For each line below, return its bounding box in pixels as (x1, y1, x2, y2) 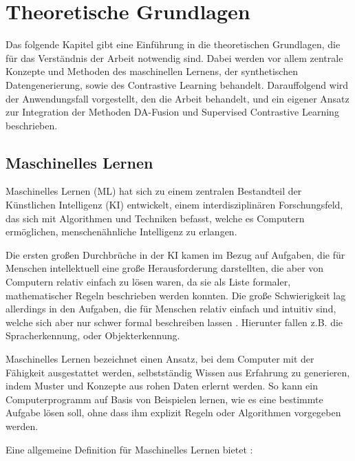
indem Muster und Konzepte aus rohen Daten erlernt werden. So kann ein (6, 378, 319, 393)
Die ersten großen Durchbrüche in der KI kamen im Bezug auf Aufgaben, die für (6, 247, 345, 261)
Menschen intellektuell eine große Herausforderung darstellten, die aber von (6, 261, 324, 275)
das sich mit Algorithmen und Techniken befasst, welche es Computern (6, 211, 305, 225)
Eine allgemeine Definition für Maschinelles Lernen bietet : (6, 442, 253, 456)
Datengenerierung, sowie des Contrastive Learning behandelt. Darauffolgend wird (6, 77, 349, 92)
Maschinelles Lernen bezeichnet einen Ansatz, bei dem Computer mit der (6, 352, 314, 366)
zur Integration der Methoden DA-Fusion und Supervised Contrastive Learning (6, 105, 339, 119)
